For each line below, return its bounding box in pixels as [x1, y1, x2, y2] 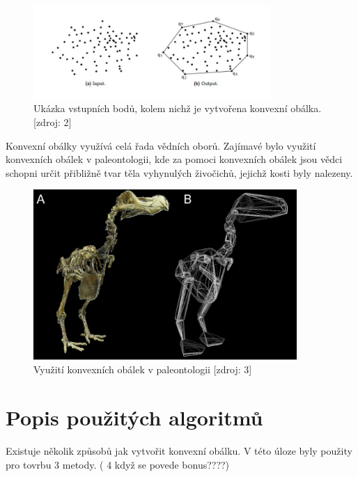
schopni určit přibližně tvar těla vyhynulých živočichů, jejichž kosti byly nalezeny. [6, 165, 353, 180]
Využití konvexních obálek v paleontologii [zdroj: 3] [33, 362, 252, 377]
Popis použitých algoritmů [6, 403, 263, 432]
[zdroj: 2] [33, 115, 72, 130]
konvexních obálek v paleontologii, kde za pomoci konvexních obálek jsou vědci [6, 152, 343, 166]
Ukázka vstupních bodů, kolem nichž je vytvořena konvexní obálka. [33, 101, 322, 116]
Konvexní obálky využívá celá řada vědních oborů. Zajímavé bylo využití [6, 138, 316, 153]
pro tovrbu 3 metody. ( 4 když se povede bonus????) [6, 457, 230, 471]
